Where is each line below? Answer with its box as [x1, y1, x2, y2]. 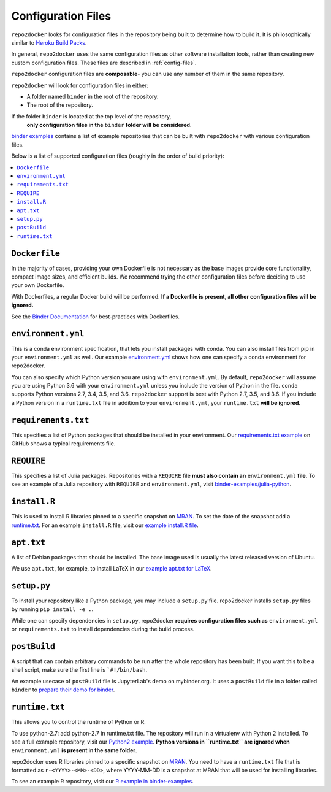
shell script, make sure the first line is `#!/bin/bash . [11, 666, 148, 674]
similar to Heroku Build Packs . [11, 39, 87, 46]
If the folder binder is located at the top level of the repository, [11, 112, 172, 120]
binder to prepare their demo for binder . [11, 686, 115, 693]
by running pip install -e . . [11, 606, 94, 613]
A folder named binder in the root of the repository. [26, 93, 159, 100]
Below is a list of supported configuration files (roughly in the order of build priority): [11, 152, 224, 160]
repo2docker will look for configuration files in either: [11, 82, 149, 89]
